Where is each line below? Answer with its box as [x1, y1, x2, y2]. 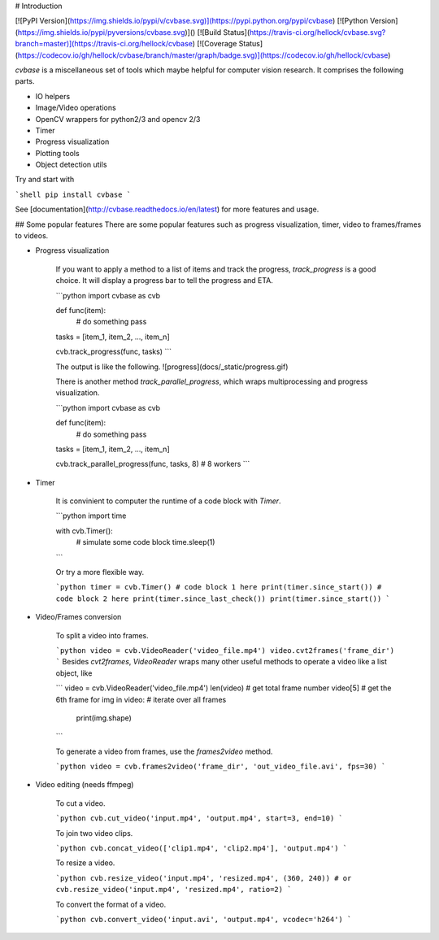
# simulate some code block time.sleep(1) [76, 537, 215, 547]
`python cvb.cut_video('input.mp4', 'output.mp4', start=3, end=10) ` [55, 814, 343, 823]
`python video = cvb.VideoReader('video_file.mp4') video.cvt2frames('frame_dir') [55, 646, 394, 655]
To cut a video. [55, 798, 106, 808]
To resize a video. [55, 858, 115, 868]
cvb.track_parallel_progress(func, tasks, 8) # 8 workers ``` [55, 459, 250, 469]
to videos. [15, 231, 49, 241]
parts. [15, 76, 35, 86]
